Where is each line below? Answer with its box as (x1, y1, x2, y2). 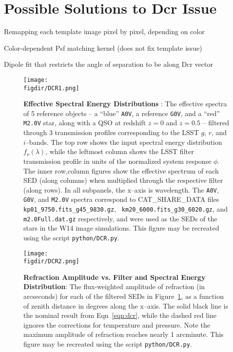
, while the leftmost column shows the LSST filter (45, 146, 194, 156)
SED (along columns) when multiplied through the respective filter (23, 175, 223, 185)
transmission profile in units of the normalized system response (23, 156, 212, 166)
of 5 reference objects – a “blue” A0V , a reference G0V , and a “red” (23, 108, 220, 118)
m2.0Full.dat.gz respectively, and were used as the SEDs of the (23, 213, 217, 223)
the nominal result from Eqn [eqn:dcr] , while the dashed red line (23, 310, 217, 320)
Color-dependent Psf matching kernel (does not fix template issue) (4, 42, 202, 53)
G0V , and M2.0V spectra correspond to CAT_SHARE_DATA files (23, 194, 219, 204)
